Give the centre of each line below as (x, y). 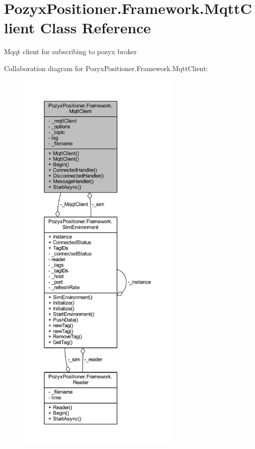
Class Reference (95, 28)
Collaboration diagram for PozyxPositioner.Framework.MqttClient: (106, 68)
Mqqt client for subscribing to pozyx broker (71, 51)
